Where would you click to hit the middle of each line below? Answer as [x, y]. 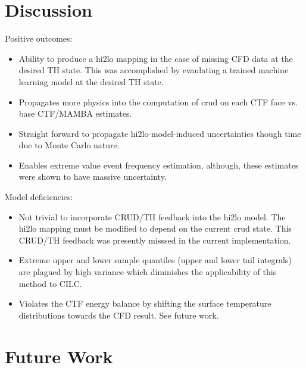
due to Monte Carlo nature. [69, 145]
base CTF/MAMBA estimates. [75, 113]
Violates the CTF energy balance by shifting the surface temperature [145, 303]
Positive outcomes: [39, 38]
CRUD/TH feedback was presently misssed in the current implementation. [155, 240]
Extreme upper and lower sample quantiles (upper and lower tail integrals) [155, 260]
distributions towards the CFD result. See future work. [119, 315]
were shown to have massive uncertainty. [93, 177]
